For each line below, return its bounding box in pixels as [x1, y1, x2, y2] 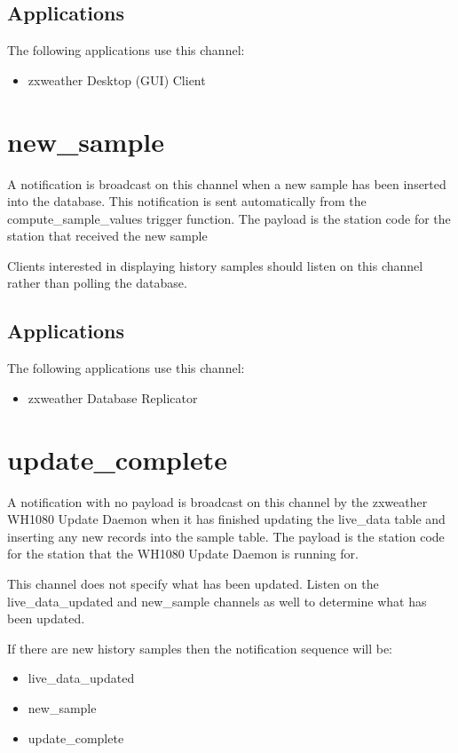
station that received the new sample [7, 226, 208, 245]
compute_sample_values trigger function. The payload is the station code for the [7, 209, 451, 227]
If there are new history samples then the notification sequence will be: [7, 638, 393, 657]
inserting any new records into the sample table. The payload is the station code [7, 527, 445, 545]
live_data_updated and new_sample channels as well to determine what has [7, 591, 427, 610]
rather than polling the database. [7, 273, 187, 292]
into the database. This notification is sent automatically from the [7, 192, 367, 210]
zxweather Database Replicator [28, 388, 198, 407]
